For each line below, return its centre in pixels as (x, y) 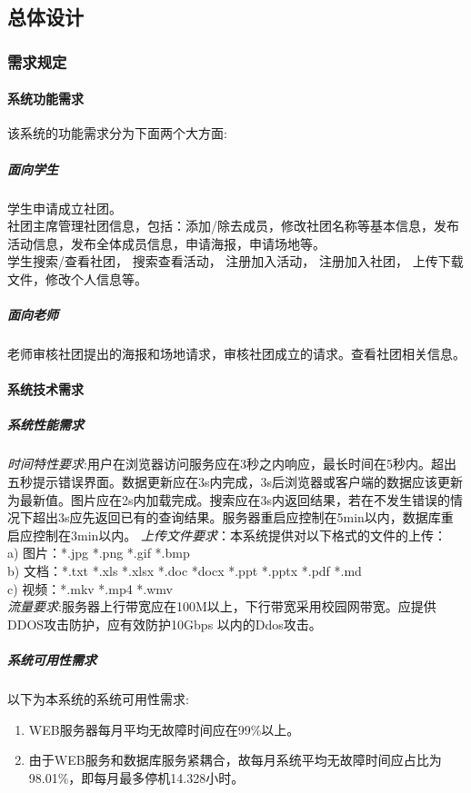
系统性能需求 (45, 425)
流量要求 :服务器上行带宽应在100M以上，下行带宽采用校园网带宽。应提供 (222, 606)
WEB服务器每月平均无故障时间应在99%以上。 (164, 729)
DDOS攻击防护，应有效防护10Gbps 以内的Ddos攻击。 (165, 624)
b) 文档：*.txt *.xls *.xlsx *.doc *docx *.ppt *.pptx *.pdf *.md (185, 571)
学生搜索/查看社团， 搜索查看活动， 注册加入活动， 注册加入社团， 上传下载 (235, 261)
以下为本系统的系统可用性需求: (98, 698)
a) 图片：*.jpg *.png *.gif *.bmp (99, 553)
